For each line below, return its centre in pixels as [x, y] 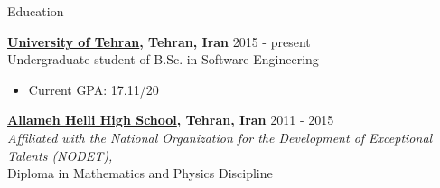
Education [36, 11]
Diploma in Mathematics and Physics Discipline [140, 173]
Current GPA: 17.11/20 [94, 89]
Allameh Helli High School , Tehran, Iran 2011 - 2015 [171, 120]
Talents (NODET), [60, 155]
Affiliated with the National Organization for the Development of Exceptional [220, 137]
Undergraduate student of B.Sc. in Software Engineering [163, 59]
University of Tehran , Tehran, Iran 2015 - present [159, 41]
